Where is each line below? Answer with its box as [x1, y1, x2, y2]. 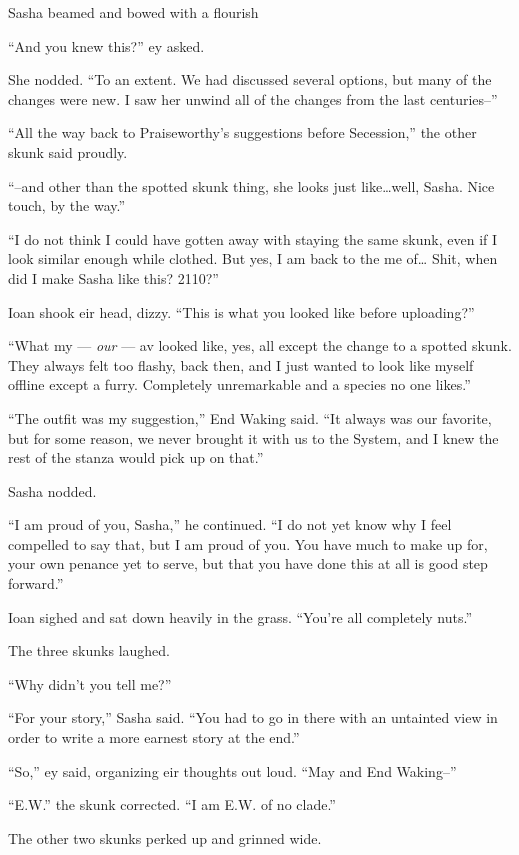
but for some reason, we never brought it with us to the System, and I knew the [8, 427, 499, 448]
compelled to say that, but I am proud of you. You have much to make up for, [8, 533, 488, 554]
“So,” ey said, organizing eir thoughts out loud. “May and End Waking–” [8, 760, 457, 781]
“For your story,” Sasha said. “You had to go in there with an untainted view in [8, 707, 498, 728]
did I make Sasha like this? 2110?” [8, 267, 219, 288]
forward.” [8, 573, 64, 594]
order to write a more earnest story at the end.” [8, 727, 300, 748]
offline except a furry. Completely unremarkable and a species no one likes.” [8, 374, 471, 395]
